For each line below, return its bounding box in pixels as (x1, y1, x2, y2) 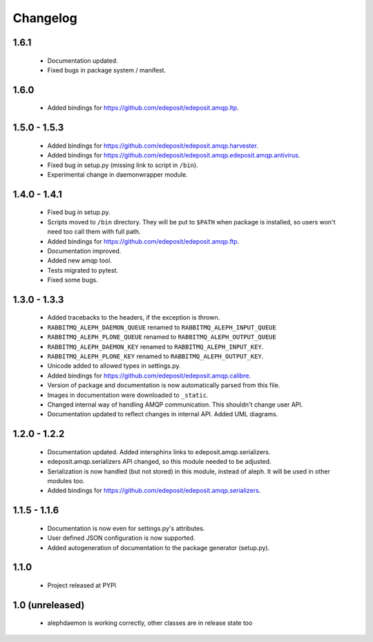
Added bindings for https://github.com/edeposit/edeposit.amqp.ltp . (47, 104, 239, 112)
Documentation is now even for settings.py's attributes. (47, 524, 205, 532)
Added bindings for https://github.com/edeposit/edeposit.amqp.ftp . (47, 237, 240, 245)
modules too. (47, 476, 85, 485)
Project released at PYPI (47, 581, 117, 590)
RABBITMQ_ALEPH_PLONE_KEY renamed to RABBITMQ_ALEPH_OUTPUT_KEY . (47, 352, 264, 360)
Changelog (12, 10, 77, 26)
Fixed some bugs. (47, 276, 98, 284)
